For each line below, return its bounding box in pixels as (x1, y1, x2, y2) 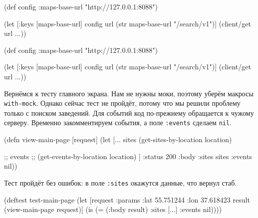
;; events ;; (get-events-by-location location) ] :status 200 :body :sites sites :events (4, 151, 252, 161)
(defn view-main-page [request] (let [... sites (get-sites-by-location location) (4, 134, 232, 145)
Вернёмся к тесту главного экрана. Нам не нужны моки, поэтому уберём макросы (4, 88, 254, 98)
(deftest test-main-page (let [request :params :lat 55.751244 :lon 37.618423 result (4, 194, 250, 205)
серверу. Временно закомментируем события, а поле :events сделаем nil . (4, 117, 232, 128)
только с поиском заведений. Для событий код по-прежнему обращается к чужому (4, 107, 254, 118)
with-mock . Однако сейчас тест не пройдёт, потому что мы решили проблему (4, 98, 241, 108)
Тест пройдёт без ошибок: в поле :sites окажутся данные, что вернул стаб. (4, 177, 237, 188)
